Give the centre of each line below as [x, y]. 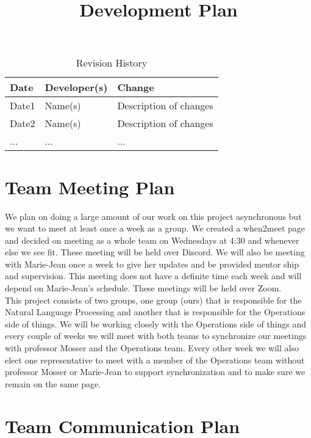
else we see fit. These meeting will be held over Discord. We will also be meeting [155, 252]
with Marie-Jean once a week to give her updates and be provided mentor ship [152, 264]
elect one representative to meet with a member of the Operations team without [155, 360]
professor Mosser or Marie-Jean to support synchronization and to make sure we [155, 372]
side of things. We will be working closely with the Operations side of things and [156, 323]
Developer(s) [76, 87]
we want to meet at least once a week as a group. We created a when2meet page [155, 228]
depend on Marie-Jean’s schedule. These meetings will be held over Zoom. [143, 288]
